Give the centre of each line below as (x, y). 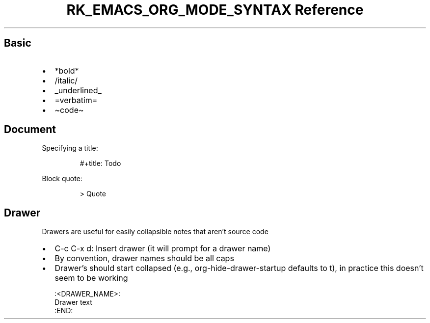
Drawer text (73, 302)
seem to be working (91, 278)
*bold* (67, 70)
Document (30, 130)
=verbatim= (76, 100)
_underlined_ (78, 90)
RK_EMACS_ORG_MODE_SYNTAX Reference (215, 10)
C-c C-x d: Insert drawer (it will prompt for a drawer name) (163, 249)
